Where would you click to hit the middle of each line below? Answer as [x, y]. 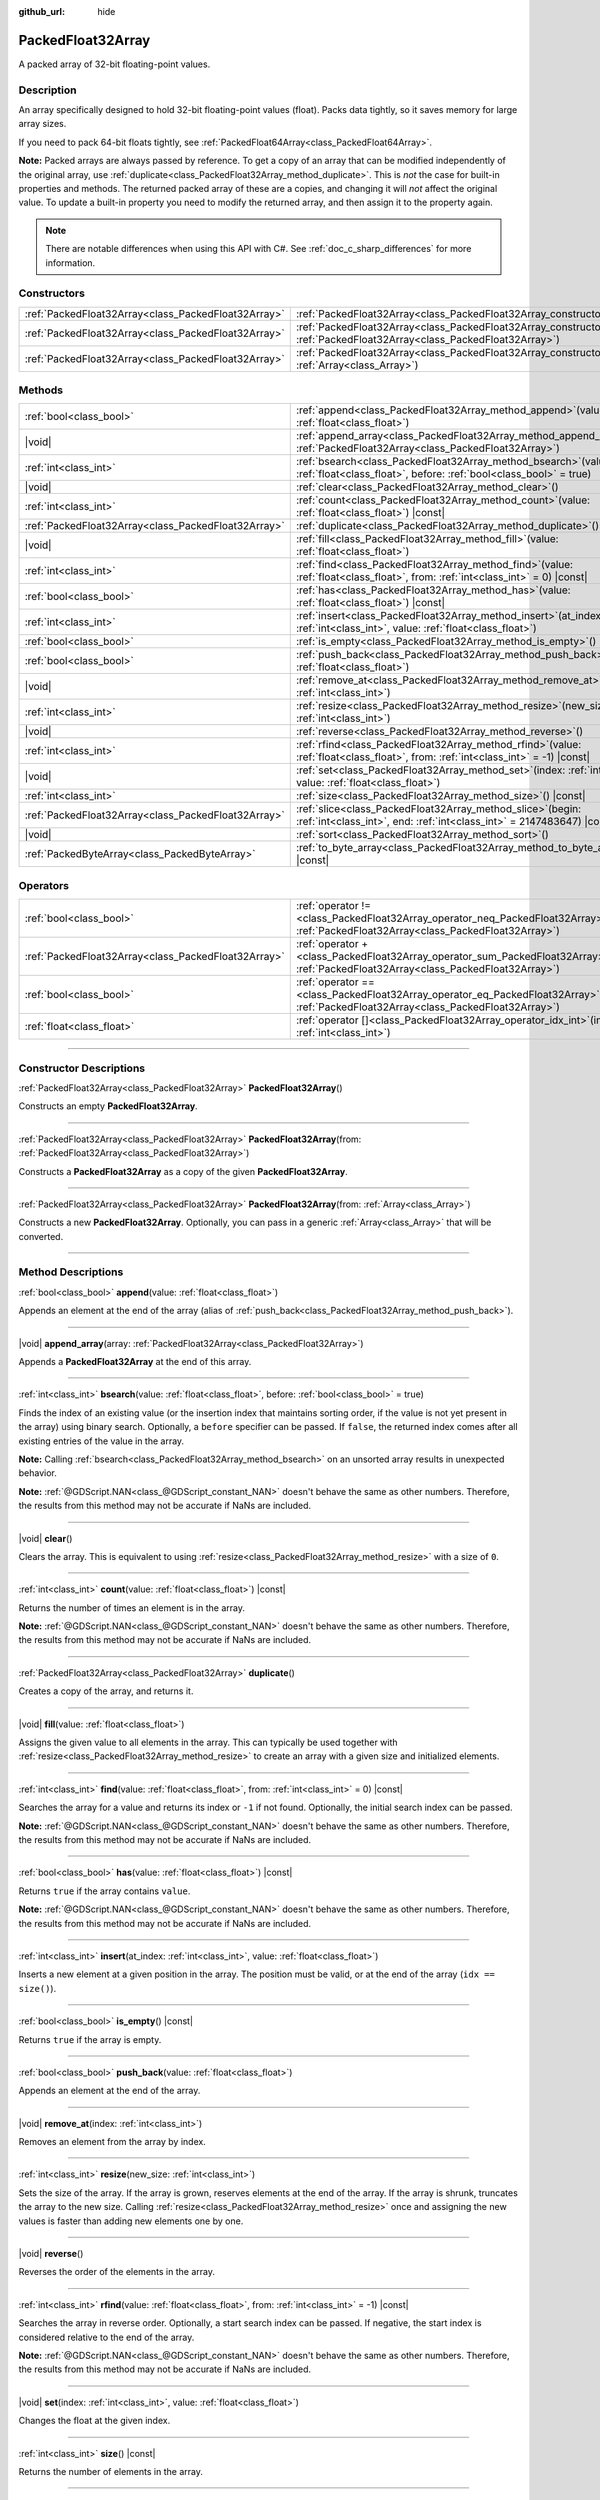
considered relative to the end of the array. [106, 2337]
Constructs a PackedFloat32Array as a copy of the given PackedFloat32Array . [183, 1171]
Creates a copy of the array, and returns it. [106, 1691]
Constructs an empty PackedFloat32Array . [108, 1106]
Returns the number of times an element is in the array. [131, 1607]
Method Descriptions [71, 1272]
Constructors [51, 293]
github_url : [41, 11]
